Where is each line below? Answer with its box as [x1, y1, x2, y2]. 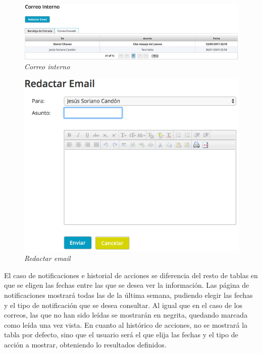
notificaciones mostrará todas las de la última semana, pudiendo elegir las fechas [4, 290, 253, 300]
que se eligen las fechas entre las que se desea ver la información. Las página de [4, 280, 249, 290]
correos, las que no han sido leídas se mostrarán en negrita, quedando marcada [4, 310, 248, 320]
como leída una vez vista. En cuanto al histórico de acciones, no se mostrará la [4, 319, 248, 330]
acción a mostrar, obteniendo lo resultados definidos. [4, 339, 167, 350]
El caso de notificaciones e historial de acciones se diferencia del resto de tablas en [4, 270, 258, 280]
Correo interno [24, 61, 70, 72]
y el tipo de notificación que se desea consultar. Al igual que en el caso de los [4, 299, 243, 310]
